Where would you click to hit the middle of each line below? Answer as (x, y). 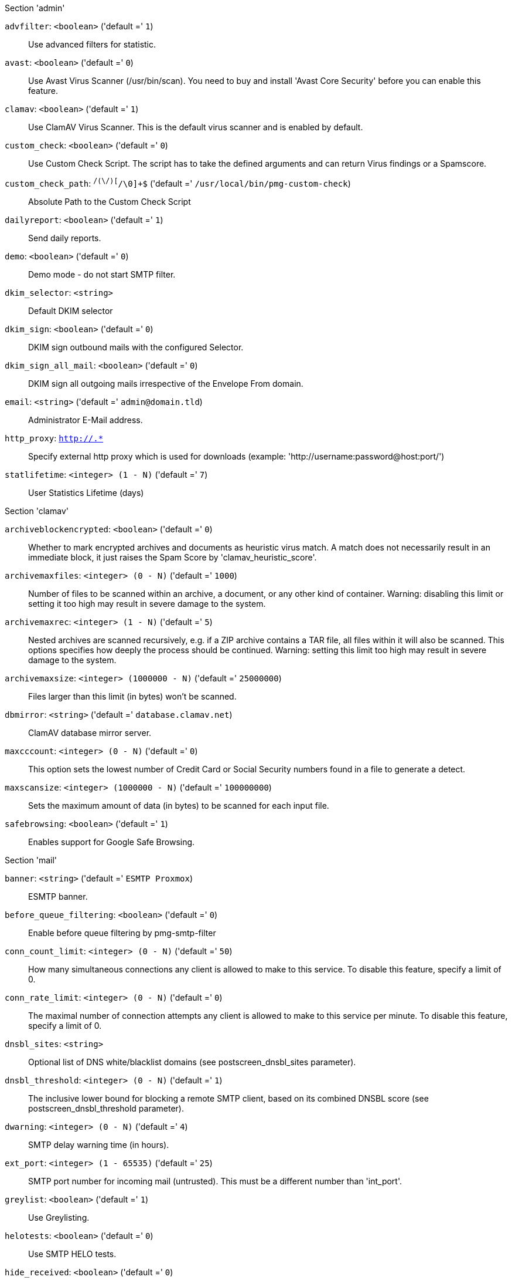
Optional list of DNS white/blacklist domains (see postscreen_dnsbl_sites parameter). (192, 1062)
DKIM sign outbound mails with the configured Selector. (136, 347)
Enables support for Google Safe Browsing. (112, 842)
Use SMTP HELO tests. (72, 1254)
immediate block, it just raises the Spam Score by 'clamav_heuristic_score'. (173, 557)
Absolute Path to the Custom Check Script (110, 201)
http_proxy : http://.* (54, 438)
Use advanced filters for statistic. (92, 44)
